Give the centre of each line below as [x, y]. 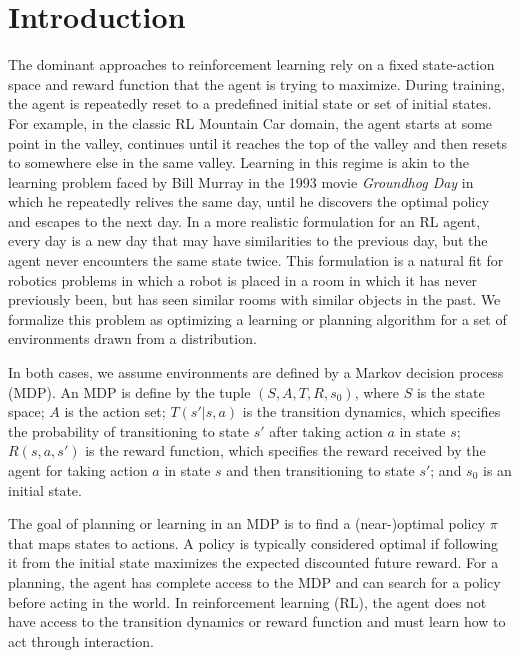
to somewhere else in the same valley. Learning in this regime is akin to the [239, 162]
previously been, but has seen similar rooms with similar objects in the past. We [254, 299]
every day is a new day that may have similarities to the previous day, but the [248, 240]
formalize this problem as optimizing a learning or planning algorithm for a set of [257, 318]
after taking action [326, 430]
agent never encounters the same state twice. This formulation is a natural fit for [256, 260]
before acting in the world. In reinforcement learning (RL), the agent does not [247, 601]
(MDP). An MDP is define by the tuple [129, 391]
